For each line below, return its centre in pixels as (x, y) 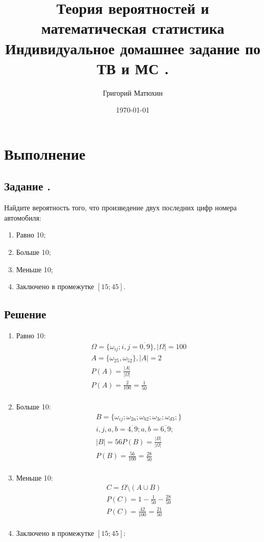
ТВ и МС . (133, 68)
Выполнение (45, 153)
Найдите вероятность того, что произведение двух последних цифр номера (121, 208)
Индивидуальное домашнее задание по (133, 48)
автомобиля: (23, 217)
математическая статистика (133, 28)
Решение (25, 314)
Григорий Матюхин (133, 92)
